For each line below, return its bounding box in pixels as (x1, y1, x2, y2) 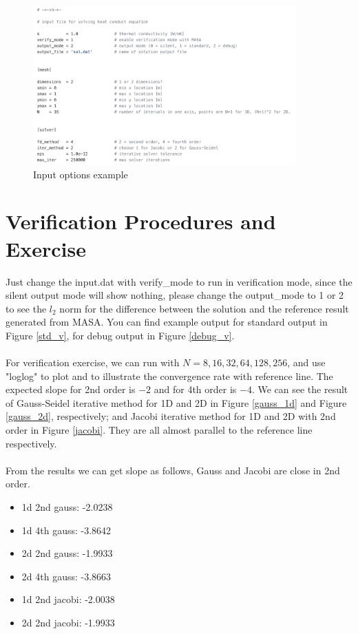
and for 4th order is (154, 382, 237, 397)
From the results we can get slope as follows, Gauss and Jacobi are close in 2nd (6, 463, 340, 477)
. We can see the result (251, 382, 348, 397)
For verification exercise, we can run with (6, 355, 180, 370)
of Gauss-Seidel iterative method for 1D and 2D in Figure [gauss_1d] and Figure (6, 395, 347, 410)
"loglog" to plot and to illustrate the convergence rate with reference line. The (6, 368, 333, 383)
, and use (287, 355, 326, 370)
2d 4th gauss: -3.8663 (21, 569, 112, 583)
